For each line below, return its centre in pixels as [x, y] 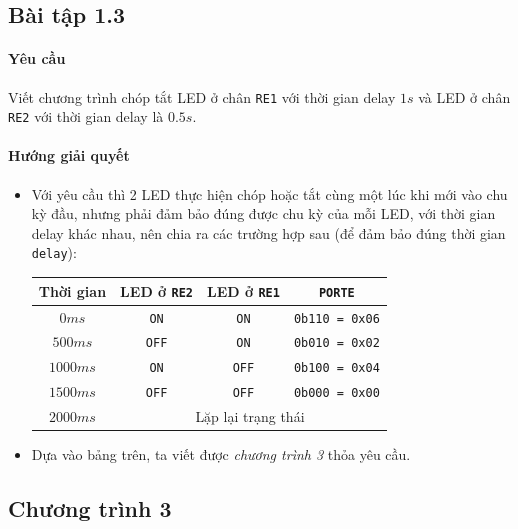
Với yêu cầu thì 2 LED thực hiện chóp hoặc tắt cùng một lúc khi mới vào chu [269, 193]
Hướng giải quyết [69, 155]
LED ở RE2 [156, 290]
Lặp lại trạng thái [250, 416]
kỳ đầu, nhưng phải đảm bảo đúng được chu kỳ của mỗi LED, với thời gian [263, 213]
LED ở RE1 [243, 290]
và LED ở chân [464, 96]
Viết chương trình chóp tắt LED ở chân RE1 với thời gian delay [202, 96]
